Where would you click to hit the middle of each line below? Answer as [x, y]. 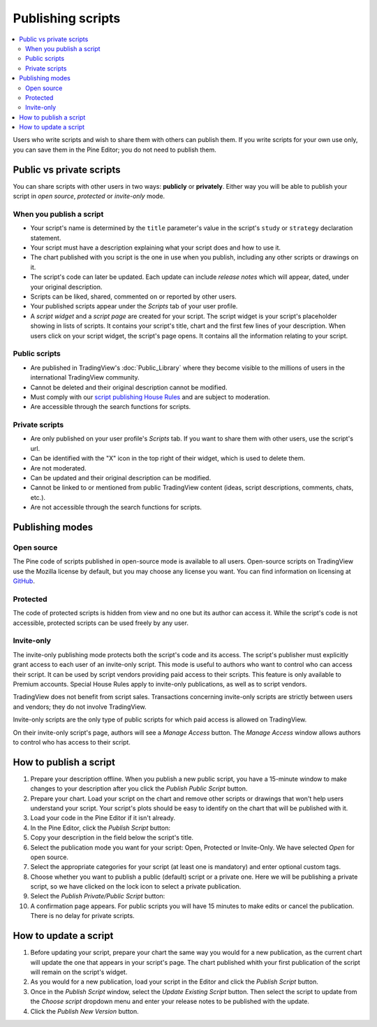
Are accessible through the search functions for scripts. [111, 407]
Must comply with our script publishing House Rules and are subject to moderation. [150, 397]
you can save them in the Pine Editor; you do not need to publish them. [114, 150]
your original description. [66, 287]
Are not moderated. [58, 468]
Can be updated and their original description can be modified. [121, 477]
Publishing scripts [67, 18]
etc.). [38, 497]
